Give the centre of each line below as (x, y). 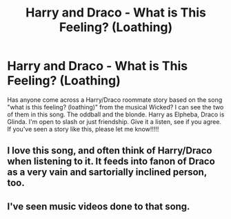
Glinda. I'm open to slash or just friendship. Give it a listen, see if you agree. (114, 121)
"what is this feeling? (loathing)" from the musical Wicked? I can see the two (115, 107)
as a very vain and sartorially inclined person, (107, 173)
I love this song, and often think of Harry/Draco (110, 150)
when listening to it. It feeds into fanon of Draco (111, 161)
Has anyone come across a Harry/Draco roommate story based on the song (115, 100)
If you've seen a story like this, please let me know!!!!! (83, 129)
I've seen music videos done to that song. (99, 206)
